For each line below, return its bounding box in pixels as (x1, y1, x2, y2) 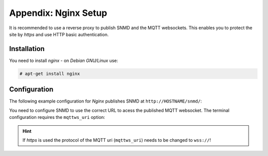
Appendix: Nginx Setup (9, 7, 108, 18)
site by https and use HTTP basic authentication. (9, 31, 109, 37)
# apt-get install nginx (19, 71, 80, 76)
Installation (9, 45, 45, 53)
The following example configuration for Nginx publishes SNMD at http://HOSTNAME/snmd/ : (9, 98, 202, 104)
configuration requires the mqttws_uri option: (9, 114, 105, 120)
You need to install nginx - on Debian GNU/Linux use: (9, 57, 119, 63)
